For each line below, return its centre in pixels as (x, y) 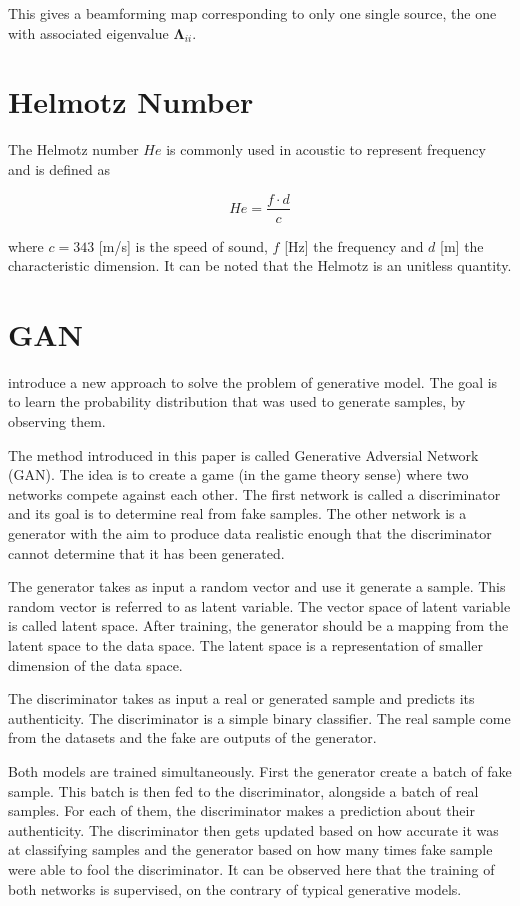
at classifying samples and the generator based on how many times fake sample (250, 849)
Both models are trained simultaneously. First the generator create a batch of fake (260, 770)
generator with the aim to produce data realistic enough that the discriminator (250, 533)
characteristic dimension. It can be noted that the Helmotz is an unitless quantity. (260, 265)
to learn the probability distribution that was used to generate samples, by (237, 401)
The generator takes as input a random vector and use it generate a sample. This (257, 586)
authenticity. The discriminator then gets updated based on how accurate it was (253, 829)
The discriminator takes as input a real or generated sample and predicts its (241, 698)
